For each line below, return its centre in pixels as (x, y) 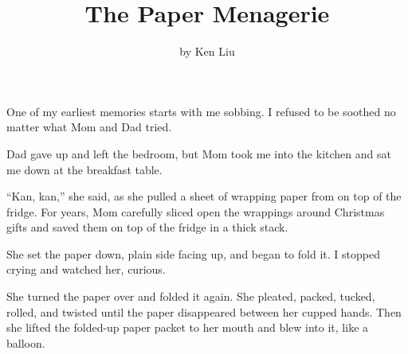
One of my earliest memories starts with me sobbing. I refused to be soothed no (201, 111)
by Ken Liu (207, 51)
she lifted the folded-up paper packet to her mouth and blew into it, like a (188, 327)
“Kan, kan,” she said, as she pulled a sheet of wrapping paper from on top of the (204, 196)
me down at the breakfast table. (84, 169)
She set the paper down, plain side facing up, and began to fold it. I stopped (193, 253)
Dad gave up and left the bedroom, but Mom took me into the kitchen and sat (199, 153)
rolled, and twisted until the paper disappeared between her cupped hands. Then (204, 311)
